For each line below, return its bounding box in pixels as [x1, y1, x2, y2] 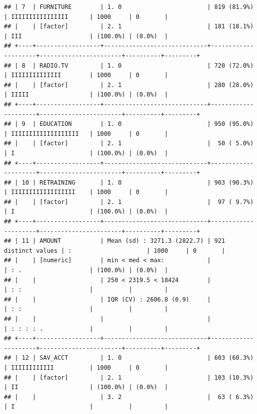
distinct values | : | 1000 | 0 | [4, 247, 225, 254]
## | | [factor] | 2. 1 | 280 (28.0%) [4, 81, 254, 89]
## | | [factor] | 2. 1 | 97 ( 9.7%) [4, 198, 254, 206]
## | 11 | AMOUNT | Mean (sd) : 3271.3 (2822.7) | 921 [4, 237, 225, 245]
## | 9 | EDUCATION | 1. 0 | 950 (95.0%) [4, 120, 254, 128]
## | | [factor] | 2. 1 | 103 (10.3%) [4, 374, 254, 381]
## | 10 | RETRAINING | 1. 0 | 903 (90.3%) [4, 179, 254, 186]
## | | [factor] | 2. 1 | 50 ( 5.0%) [4, 140, 254, 147]
